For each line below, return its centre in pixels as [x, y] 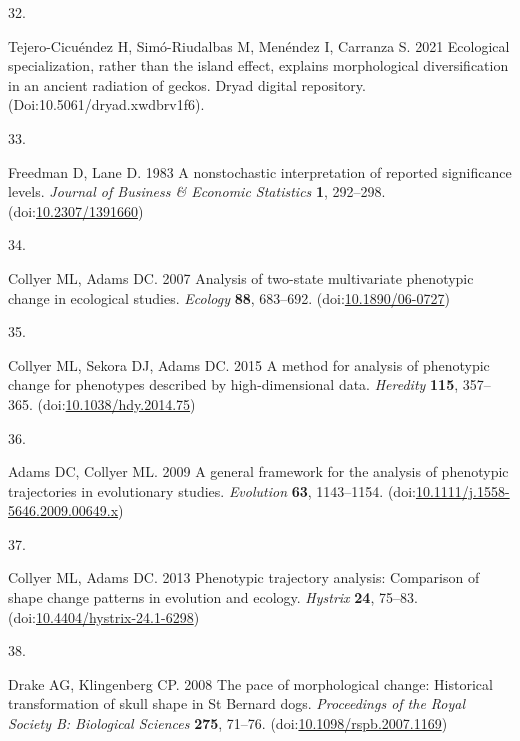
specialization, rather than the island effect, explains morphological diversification [258, 65]
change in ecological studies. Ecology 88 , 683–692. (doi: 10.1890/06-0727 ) [229, 297]
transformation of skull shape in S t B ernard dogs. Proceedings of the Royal [237, 703]
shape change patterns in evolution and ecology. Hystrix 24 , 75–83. [213, 597]
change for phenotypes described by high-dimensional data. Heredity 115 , [233, 384]
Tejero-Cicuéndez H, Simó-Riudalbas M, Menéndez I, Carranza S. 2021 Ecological [259, 45]
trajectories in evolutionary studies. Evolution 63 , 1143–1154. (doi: [212, 490]
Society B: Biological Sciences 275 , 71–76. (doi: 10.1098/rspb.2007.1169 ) [228, 723]
